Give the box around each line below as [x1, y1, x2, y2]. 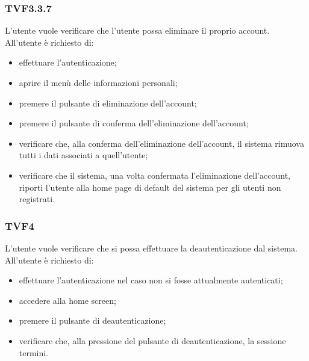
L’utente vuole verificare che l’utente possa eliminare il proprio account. [5, 24, 270, 37]
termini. [19, 346, 49, 359]
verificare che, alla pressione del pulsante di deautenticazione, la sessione [19, 334, 286, 347]
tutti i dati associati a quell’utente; [19, 149, 148, 161]
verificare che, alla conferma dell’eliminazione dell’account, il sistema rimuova [19, 137, 304, 149]
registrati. [19, 193, 55, 205]
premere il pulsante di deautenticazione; [19, 314, 166, 327]
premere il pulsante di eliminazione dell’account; [19, 96, 197, 109]
